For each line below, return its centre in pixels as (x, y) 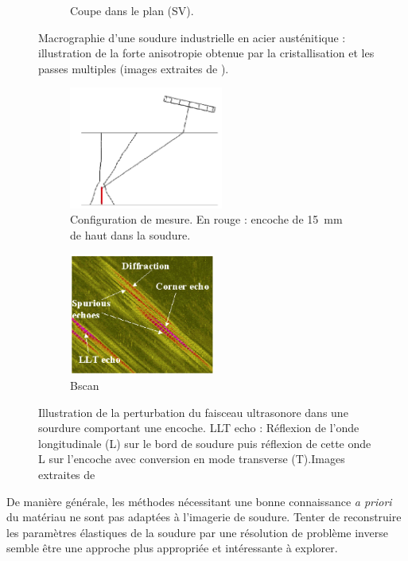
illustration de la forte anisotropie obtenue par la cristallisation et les (206, 53)
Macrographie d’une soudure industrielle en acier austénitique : (192, 37)
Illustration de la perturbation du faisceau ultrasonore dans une (193, 412)
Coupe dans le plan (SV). (132, 10)
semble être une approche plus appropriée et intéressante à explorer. (172, 548)
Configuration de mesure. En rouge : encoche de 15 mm (206, 219)
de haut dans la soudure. (130, 234)
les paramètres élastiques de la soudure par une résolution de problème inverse (197, 532)
